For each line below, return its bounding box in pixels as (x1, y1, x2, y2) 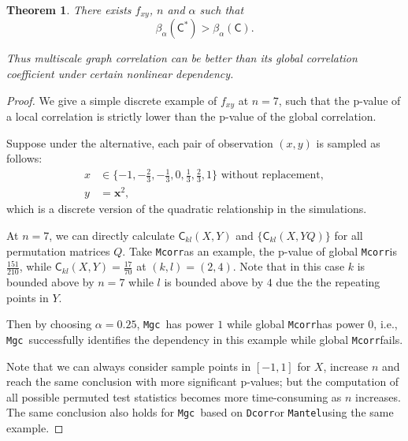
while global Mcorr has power (226, 316, 365, 332)
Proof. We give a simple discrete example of (6, 92, 217, 108)
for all (334, 226, 363, 243)
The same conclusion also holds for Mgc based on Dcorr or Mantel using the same (6, 404, 394, 420)
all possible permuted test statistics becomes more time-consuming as (6, 388, 342, 405)
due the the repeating (276, 274, 380, 290)
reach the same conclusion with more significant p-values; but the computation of (6, 373, 399, 390)
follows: (6, 150, 43, 166)
